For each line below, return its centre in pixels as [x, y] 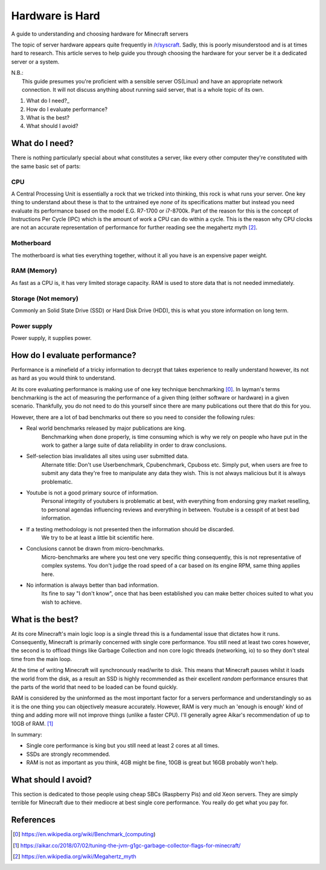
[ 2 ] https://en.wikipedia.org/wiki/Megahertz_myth [75, 857]
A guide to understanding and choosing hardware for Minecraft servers [100, 34]
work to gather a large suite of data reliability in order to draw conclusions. [134, 445]
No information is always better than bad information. [93, 585]
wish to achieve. [62, 602]
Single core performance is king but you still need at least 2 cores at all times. [123, 746]
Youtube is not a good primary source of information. [92, 493]
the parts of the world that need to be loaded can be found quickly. [94, 687]
